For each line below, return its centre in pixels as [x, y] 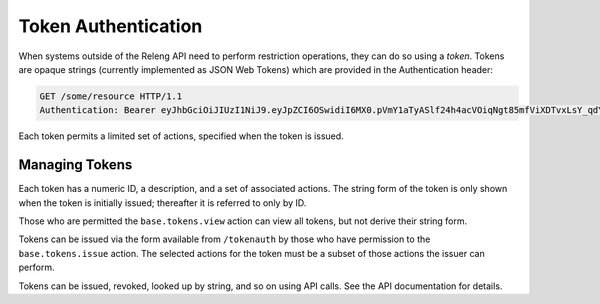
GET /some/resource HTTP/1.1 [111, 96]
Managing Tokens [75, 165]
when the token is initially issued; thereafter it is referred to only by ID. [162, 202]
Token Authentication [110, 26]
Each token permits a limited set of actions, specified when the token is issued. [181, 136]
